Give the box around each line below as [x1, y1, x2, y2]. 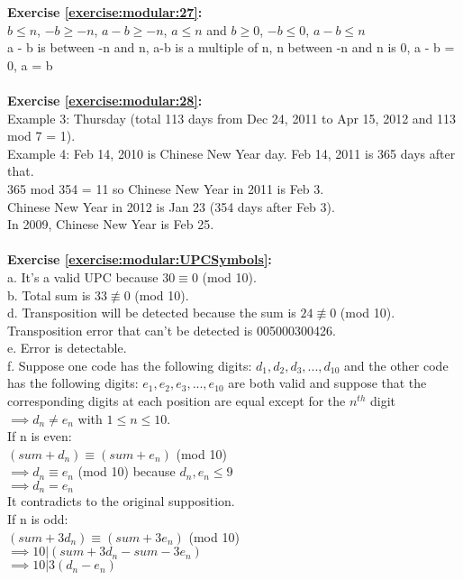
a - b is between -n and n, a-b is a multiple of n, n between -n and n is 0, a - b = [7, 38, 455, 57]
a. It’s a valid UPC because [7, 267, 159, 286]
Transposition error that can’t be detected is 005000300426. [7, 320, 336, 339]
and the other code [344, 355, 449, 374]
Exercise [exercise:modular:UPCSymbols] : [7, 250, 272, 269]
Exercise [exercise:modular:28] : [7, 90, 203, 109]
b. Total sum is [7, 285, 91, 304]
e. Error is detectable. [7, 338, 127, 357]
